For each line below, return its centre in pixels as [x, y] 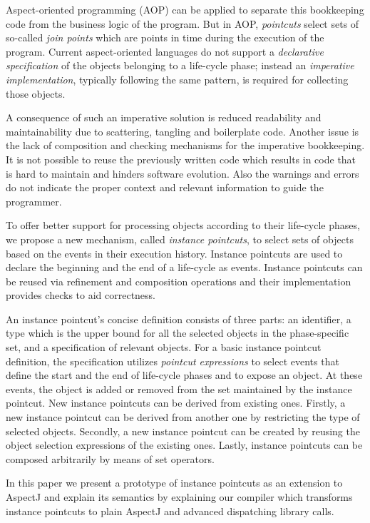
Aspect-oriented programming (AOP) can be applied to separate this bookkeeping [185, 9]
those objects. [36, 93]
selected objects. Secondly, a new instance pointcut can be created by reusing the [183, 431]
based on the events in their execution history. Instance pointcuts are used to [174, 253]
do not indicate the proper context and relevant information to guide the [165, 187]
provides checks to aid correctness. [81, 295]
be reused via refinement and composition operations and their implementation [179, 281]
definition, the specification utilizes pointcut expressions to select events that [173, 361]
